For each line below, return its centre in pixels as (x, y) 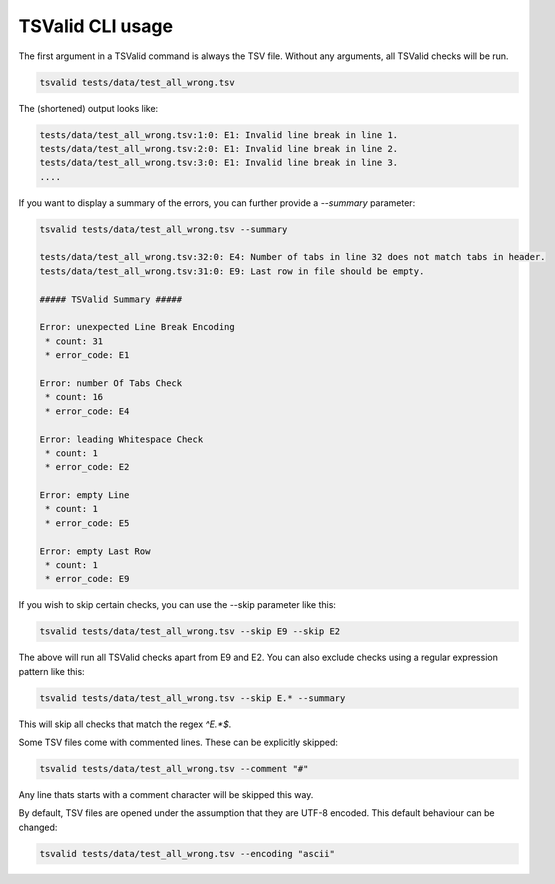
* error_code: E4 (87, 411)
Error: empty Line (84, 495)
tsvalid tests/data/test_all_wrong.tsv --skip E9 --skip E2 (190, 631)
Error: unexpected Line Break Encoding (137, 327)
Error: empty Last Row (95, 551)
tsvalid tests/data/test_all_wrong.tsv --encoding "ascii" (187, 853)
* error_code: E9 (87, 579)
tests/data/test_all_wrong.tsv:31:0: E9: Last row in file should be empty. (232, 271)
